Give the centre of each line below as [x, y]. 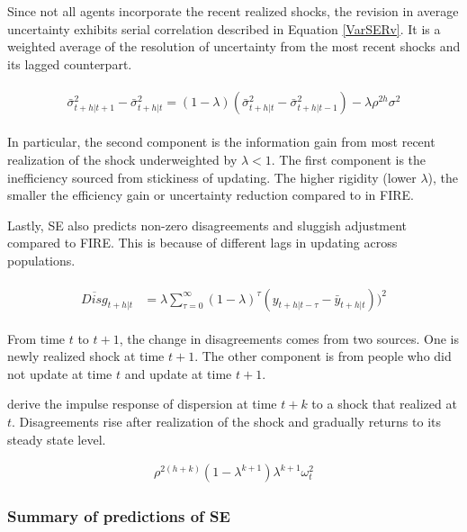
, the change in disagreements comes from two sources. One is [289, 338]
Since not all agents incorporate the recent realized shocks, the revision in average [233, 11]
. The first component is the [349, 160]
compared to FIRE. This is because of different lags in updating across [202, 243]
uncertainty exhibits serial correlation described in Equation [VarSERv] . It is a [224, 28]
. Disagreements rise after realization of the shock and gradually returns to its [226, 422]
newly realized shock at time [86, 356]
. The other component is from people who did [323, 356]
